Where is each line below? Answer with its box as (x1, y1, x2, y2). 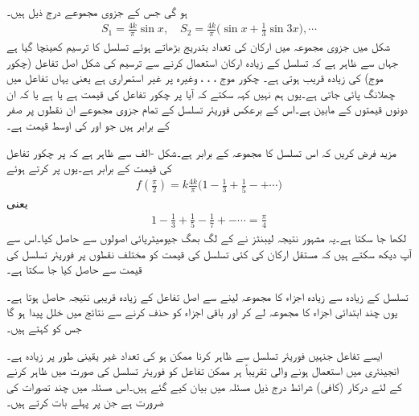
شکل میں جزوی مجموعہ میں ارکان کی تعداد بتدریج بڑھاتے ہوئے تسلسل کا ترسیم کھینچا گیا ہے (6, 37, 391, 54)
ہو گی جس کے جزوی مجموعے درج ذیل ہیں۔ (6, 3, 187, 19)
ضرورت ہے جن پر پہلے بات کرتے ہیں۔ (6, 393, 164, 410)
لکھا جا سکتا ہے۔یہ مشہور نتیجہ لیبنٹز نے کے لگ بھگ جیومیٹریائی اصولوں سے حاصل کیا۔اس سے (6, 229, 406, 246)
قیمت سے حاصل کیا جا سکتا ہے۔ (6, 261, 142, 278)
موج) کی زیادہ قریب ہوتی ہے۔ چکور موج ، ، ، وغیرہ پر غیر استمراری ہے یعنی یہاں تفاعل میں (6, 69, 384, 86)
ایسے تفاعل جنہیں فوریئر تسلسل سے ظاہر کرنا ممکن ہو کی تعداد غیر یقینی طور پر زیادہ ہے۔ (6, 346, 383, 363)
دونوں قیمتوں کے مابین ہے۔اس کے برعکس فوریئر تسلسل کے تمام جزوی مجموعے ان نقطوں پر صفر (6, 101, 408, 117)
